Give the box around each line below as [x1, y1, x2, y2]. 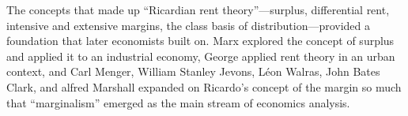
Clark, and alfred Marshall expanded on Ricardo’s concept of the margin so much [6, 78, 402, 95]
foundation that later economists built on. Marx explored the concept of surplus [6, 32, 395, 49]
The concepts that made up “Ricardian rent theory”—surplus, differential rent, [6, 2, 390, 17]
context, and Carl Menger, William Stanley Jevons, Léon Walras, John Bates [6, 63, 380, 80]
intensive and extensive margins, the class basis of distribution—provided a [6, 17, 371, 33]
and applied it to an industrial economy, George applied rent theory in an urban [6, 47, 395, 64]
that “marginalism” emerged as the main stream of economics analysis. [6, 94, 350, 110]
